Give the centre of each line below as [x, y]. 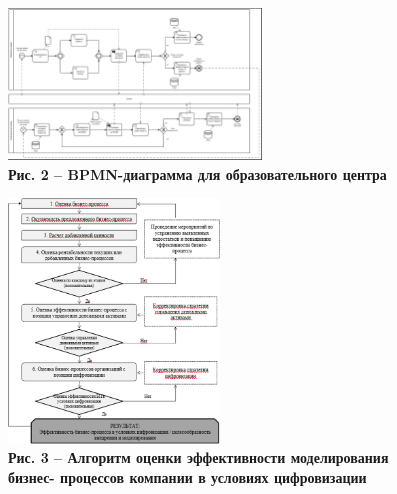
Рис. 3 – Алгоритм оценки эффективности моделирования [198, 457]
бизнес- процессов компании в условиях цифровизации [187, 477]
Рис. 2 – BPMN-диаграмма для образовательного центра [197, 173]
